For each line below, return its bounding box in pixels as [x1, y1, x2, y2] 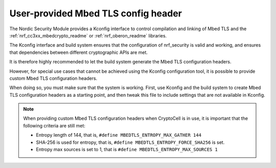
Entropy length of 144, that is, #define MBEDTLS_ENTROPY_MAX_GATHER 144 [36, 132, 202, 138]
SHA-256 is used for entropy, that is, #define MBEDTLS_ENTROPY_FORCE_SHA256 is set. [36, 139, 225, 145]
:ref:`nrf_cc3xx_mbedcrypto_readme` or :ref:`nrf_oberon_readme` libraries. [9, 32, 167, 38]
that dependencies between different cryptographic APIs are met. [9, 49, 148, 55]
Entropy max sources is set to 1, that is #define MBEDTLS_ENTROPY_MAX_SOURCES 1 [36, 146, 218, 153]
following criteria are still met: [23, 122, 85, 129]
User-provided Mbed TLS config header [9, 8, 182, 19]
